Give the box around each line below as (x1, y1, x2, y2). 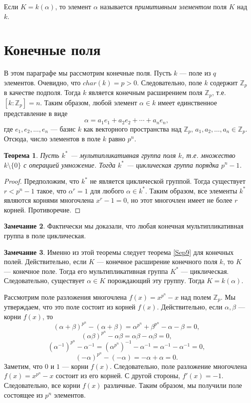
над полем (181, 292, 211, 302)
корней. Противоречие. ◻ (4, 204, 81, 214)
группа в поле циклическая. (4, 230, 86, 241)
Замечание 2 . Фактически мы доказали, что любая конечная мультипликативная (4, 221, 244, 231)
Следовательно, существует (4, 275, 85, 286)
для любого (90, 185, 124, 195)
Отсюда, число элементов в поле (4, 134, 101, 144)
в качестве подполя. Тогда (4, 87, 81, 97)
